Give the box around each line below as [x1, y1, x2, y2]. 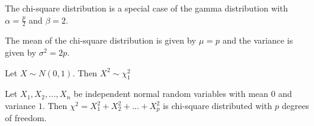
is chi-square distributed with [162, 99, 272, 111]
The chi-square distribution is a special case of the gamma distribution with [5, 2, 288, 14]
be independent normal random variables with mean [73, 87, 268, 100]
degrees [282, 99, 309, 111]
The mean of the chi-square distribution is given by [5, 34, 197, 47]
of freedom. [5, 111, 47, 124]
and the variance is [222, 34, 293, 47]
